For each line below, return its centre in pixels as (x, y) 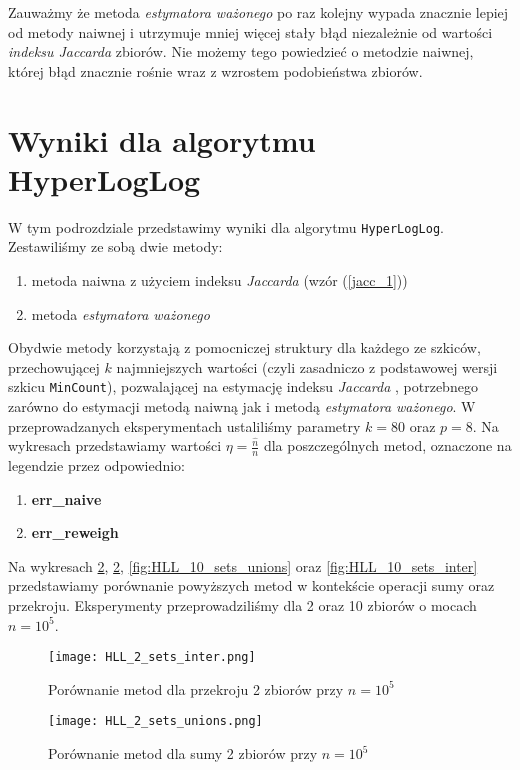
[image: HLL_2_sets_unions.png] (155, 721)
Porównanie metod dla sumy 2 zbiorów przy (183, 753)
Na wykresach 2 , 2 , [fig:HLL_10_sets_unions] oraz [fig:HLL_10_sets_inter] (243, 565)
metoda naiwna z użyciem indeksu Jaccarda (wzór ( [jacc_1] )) (219, 279)
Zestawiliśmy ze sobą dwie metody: (115, 246)
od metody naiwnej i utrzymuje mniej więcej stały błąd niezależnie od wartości (250, 31)
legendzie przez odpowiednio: (96, 464)
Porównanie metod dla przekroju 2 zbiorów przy (196, 688)
